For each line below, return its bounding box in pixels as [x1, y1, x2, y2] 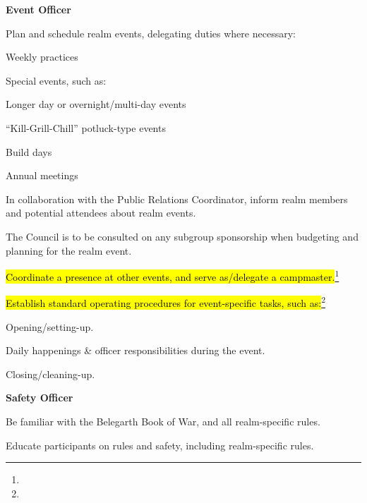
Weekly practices [6, 49, 78, 64]
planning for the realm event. [6, 243, 132, 257]
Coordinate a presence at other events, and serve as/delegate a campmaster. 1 [6, 267, 339, 284]
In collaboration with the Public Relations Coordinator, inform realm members [6, 191, 348, 206]
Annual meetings [6, 168, 78, 183]
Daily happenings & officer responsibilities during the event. [6, 343, 265, 358]
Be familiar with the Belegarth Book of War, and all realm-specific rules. [6, 414, 320, 428]
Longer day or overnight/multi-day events [6, 97, 186, 111]
